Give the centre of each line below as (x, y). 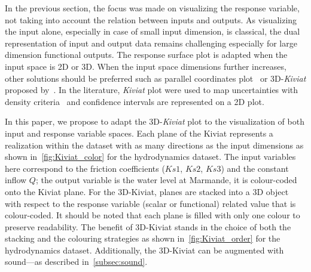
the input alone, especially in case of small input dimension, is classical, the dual (153, 31)
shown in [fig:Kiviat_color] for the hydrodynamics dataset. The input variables (150, 157)
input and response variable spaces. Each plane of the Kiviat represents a (139, 133)
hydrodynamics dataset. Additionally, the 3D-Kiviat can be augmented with (144, 250)
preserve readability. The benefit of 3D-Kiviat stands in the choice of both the (148, 226)
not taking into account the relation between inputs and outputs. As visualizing (151, 19)
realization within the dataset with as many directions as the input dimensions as (154, 145)
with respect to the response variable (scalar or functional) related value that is (150, 203)
